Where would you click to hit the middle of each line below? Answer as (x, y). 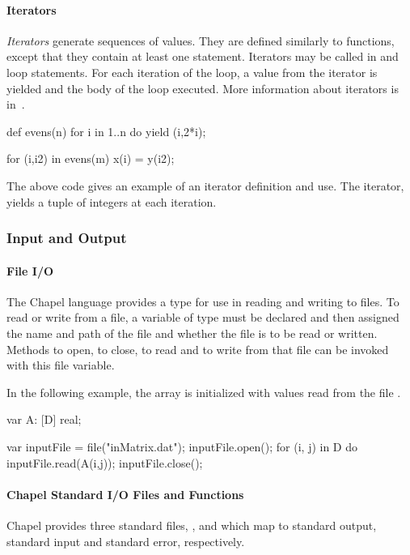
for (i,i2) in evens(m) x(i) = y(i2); (91, 158)
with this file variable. (61, 365)
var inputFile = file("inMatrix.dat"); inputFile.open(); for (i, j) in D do (182, 446)
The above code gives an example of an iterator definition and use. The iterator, (205, 185)
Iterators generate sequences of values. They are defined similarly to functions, (201, 40)
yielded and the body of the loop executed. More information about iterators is (203, 88)
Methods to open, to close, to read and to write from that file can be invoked (198, 349)
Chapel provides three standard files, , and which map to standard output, (192, 525)
